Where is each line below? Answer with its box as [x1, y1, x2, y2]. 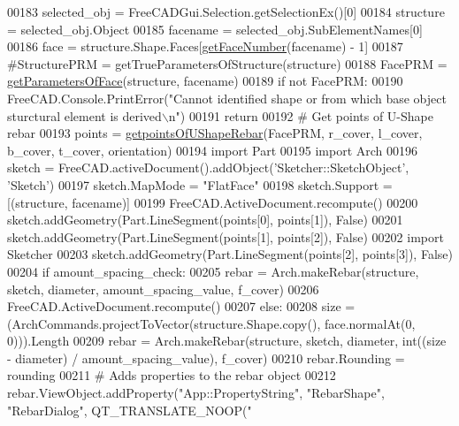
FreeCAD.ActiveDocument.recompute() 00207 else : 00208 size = [7, 297, 356, 316]
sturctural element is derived [7, 106, 162, 125]
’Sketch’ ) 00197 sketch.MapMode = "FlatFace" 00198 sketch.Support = [7, 175, 393, 194]
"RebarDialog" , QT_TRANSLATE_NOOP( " [7, 400, 252, 419]
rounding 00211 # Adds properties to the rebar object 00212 [7, 366, 336, 384]
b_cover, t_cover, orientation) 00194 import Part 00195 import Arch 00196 [7, 141, 418, 159]
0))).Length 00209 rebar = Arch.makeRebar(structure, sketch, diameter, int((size [7, 331, 447, 350]
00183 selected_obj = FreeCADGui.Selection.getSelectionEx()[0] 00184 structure [7, 3, 445, 20]
